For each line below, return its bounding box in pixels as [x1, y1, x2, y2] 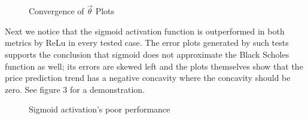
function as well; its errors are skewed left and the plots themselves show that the [5, 59, 303, 72]
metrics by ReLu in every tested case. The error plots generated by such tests [5, 36, 289, 49]
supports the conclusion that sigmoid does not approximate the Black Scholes [5, 48, 289, 60]
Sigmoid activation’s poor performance [29, 103, 170, 115]
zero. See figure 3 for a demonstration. [5, 83, 145, 95]
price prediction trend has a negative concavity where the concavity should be [5, 71, 291, 84]
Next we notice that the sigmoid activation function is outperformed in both [5, 24, 285, 37]
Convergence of [29, 5, 84, 17]
